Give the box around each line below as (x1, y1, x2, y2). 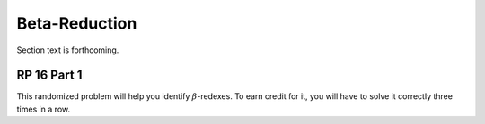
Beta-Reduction (16, 13, 137, 33)
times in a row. (16, 103, 71, 114)
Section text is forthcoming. (16, 45, 119, 55)
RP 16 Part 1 (16, 68, 83, 83)
